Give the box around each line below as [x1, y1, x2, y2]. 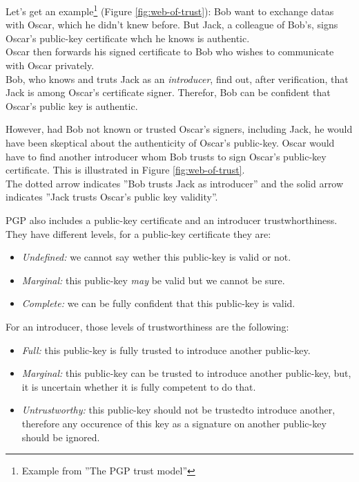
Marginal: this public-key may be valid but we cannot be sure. [21, 272, 285, 287]
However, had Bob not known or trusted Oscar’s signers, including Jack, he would [6, 122, 353, 136]
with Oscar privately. [6, 58, 95, 73]
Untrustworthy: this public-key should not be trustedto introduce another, [21, 402, 336, 417]
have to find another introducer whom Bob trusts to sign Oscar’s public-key [6, 149, 327, 163]
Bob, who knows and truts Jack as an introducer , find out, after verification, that [6, 71, 349, 86]
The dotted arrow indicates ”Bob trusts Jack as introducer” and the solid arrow [6, 176, 344, 190]
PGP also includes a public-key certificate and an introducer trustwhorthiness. [6, 212, 338, 227]
